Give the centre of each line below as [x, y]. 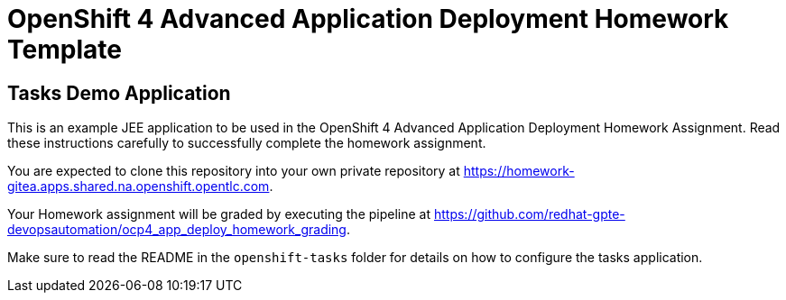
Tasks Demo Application [119, 93]
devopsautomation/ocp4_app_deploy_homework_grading [177, 230]
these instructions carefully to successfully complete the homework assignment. [247, 143]
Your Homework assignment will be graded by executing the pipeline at [219, 214]
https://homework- [519, 171]
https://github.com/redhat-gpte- [529, 214]
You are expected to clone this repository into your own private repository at [234, 171]
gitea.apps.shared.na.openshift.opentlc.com [139, 186]
